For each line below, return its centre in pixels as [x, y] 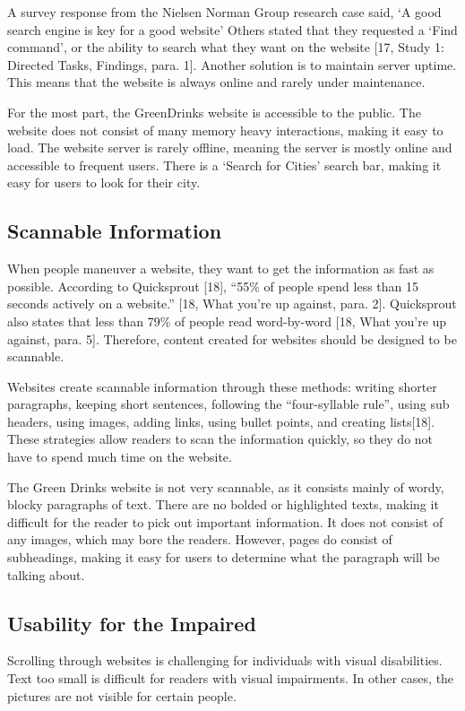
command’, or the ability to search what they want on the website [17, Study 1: [226, 47]
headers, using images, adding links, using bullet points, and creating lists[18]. [221, 421]
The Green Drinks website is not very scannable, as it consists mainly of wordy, [226, 486]
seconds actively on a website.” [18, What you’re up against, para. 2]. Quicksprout [232, 303]
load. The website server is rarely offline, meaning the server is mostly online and [230, 147]
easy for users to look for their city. [104, 182]
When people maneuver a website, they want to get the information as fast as [221, 269]
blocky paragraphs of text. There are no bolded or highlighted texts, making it [223, 504]
